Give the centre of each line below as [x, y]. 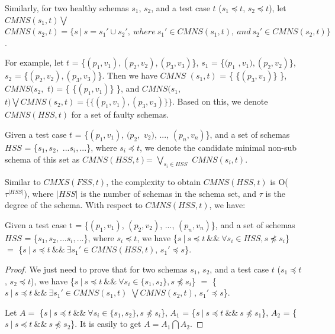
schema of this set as [42, 159]
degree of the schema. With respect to [74, 205]
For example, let [34, 62]
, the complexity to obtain [153, 181]
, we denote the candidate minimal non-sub [218, 147]
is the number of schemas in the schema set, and [168, 193]
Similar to [23, 181]
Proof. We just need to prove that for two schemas [96, 269]
